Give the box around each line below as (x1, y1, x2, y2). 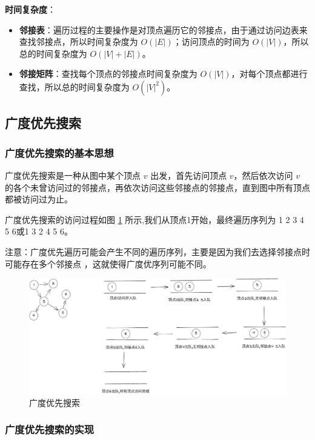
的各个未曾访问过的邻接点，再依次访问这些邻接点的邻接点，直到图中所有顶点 (5, 181, 310, 193)
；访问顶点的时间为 (173, 35, 250, 48)
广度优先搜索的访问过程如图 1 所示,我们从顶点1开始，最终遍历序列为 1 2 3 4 (5, 213, 304, 225)
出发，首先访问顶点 (150, 168, 227, 181)
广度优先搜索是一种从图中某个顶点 (5, 168, 141, 181)
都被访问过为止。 (5, 193, 73, 205)
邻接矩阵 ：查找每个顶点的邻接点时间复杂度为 (19, 67, 197, 80)
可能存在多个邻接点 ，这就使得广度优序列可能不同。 (5, 257, 211, 270)
